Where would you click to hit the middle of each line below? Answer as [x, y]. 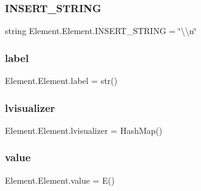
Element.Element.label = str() [61, 81]
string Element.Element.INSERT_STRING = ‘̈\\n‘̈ [101, 31]
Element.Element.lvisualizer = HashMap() [84, 130]
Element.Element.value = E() [60, 180]
